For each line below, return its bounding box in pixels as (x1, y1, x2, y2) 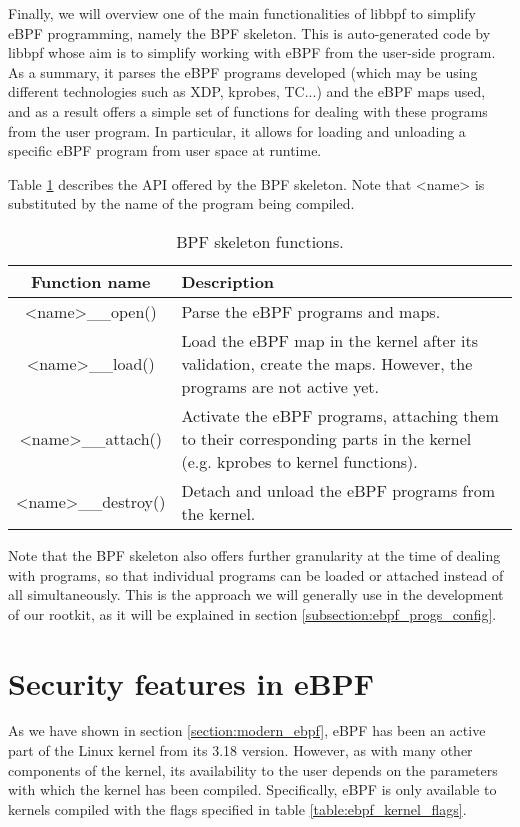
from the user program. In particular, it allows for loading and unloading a (8, 120, 466, 141)
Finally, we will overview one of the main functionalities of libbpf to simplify (8, 3, 476, 23)
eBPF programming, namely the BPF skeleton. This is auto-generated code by (8, 22, 491, 43)
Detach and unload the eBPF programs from (181, 478, 496, 502)
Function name (31, 269, 151, 293)
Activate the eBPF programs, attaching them (181, 403, 499, 427)
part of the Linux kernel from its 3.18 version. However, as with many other (8, 740, 473, 761)
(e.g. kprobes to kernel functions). (181, 449, 418, 473)
